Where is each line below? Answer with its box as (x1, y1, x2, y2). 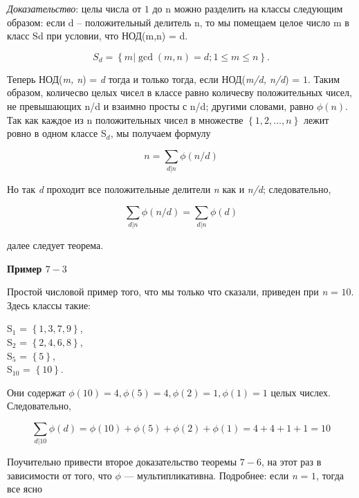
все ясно (7, 481, 42, 496)
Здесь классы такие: (7, 297, 91, 312)
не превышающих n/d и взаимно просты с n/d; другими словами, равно (7, 98, 314, 113)
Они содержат (7, 385, 66, 399)
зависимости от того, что (7, 468, 112, 482)
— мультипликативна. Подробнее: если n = (124, 468, 309, 482)
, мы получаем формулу (110, 126, 211, 140)
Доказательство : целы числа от (7, 1, 142, 15)
